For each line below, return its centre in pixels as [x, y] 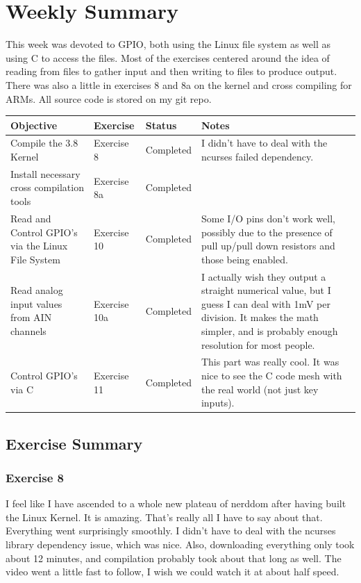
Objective [34, 125]
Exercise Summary [74, 443]
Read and [31, 218]
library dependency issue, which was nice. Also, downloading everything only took [180, 544]
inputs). [218, 403]
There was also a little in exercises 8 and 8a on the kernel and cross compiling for [179, 84]
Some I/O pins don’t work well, [268, 218]
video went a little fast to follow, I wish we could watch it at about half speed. [173, 572]
